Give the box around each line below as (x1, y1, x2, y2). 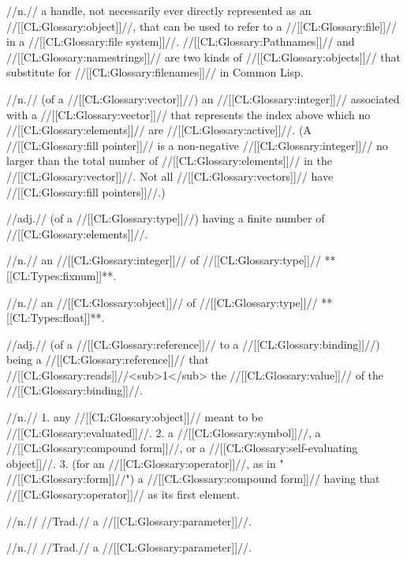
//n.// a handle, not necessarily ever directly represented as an (6, 2, 312, 18)
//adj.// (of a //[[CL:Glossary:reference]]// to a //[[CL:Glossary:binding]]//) (6, 335, 380, 352)
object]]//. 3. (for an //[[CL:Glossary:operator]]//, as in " (6, 454, 284, 471)
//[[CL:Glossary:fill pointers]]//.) (6, 183, 166, 200)
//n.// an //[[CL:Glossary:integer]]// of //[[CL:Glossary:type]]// (6, 252, 321, 268)
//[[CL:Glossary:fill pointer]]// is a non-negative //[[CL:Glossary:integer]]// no (6, 137, 388, 153)
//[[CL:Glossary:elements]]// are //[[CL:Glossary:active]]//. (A (6, 122, 312, 138)
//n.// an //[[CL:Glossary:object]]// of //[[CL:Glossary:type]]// (6, 294, 318, 310)
